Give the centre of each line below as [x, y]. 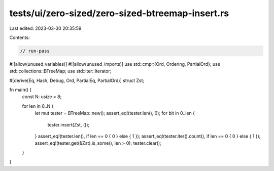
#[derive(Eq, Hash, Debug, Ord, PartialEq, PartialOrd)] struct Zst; [77, 80]
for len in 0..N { [38, 106]
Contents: [20, 37]
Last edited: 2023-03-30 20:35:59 [45, 28]
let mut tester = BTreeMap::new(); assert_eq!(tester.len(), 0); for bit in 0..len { [115, 113]
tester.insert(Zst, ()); [68, 124]
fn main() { [21, 90]
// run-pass [35, 51]
